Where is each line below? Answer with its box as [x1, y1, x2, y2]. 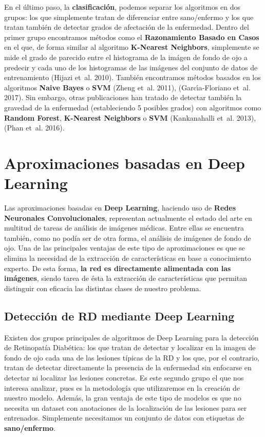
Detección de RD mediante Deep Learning [4, 308, 235, 324]
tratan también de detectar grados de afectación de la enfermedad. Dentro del [4, 22, 249, 32]
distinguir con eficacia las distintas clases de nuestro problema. [4, 282, 201, 293]
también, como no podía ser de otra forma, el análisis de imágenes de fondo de [4, 232, 251, 243]
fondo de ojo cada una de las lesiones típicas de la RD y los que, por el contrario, [4, 352, 260, 363]
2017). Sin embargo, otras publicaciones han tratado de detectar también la [4, 92, 242, 103]
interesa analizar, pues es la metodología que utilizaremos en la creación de [4, 382, 240, 393]
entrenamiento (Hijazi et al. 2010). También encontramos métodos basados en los [4, 72, 261, 83]
